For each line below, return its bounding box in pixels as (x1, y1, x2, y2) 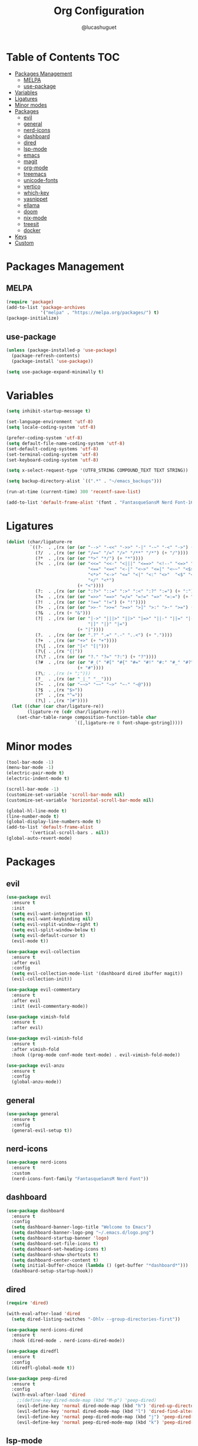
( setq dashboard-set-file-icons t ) (11, 1240, 99, 1247)
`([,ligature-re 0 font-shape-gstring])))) (74, 719, 183, 726)
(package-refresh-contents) (11, 353, 81, 359)
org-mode (23, 164, 48, 171)
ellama (23, 202, 40, 209)
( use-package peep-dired (6, 1375, 67, 1381)
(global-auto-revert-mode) (6, 836, 72, 842)
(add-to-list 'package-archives (6, 304, 85, 310)
